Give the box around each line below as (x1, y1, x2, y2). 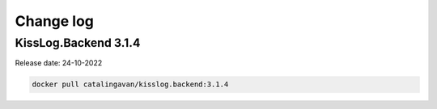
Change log (15, 12, 95, 30)
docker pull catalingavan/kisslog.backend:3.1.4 (32, 80, 229, 89)
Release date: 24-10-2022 (15, 58, 103, 68)
